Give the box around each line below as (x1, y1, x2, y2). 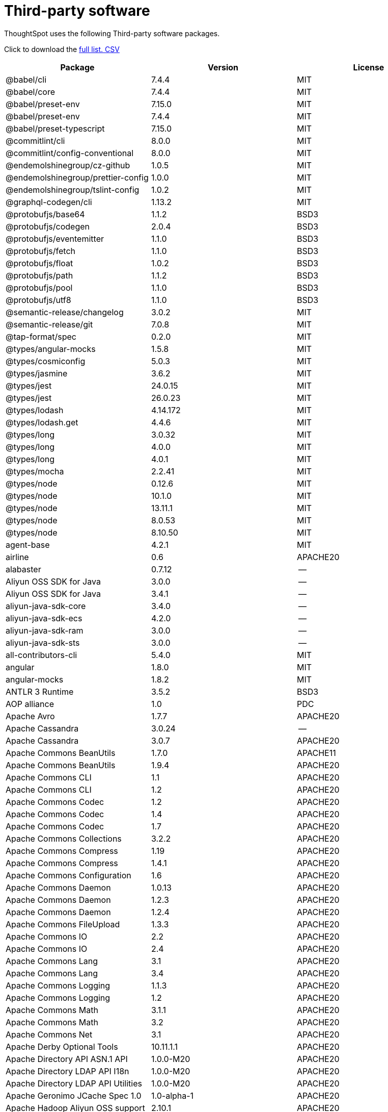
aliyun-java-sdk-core (6, 600, 86, 611)
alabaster (6, 564, 41, 574)
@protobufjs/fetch (6, 245, 75, 256)
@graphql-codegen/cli (6, 196, 92, 207)
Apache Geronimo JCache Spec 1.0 (6, 1090, 142, 1101)
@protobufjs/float (6, 258, 73, 268)
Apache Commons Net (6, 1029, 93, 1040)
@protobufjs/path (6, 270, 73, 281)
